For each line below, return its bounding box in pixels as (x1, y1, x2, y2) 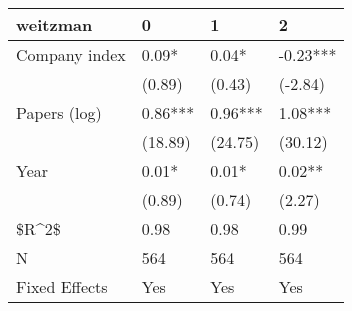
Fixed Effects (16, 275, 108, 298)
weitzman (16, 13, 93, 36)
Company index (16, 43, 126, 66)
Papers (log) (16, 101, 102, 124)
